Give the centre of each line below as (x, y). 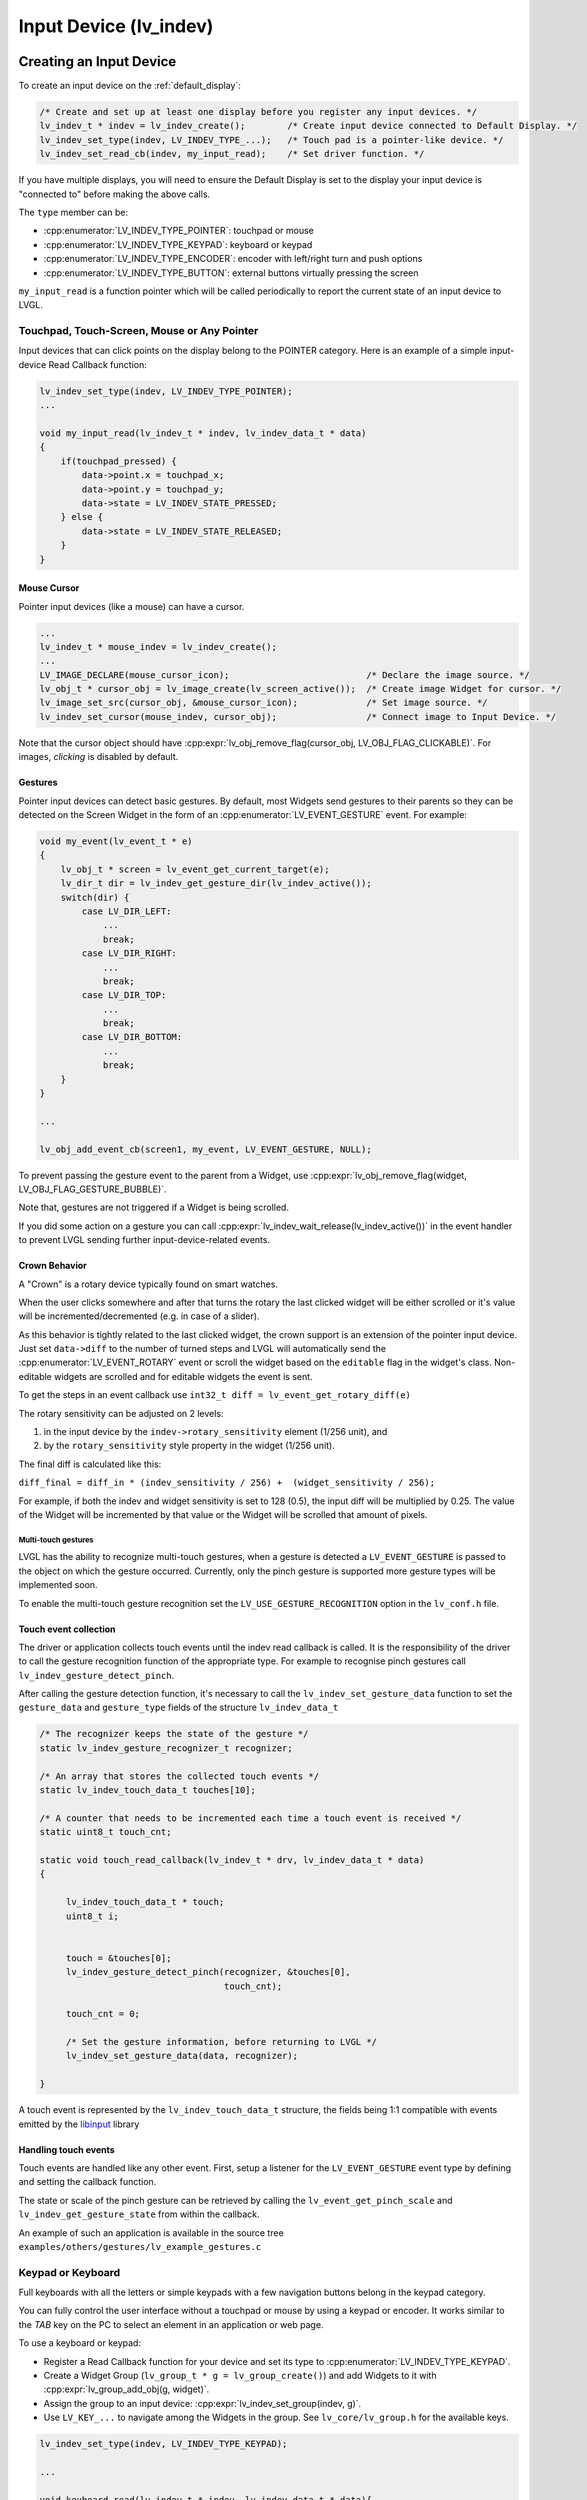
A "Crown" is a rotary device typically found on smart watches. (148, 1284)
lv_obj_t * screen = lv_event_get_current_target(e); (195, 869)
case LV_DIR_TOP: (124, 995)
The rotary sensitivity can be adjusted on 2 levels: (121, 1413)
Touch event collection (67, 1629)
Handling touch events (66, 2149)
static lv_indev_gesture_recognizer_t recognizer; (166, 1748)
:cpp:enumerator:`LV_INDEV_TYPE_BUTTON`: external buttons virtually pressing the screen (231, 272)
